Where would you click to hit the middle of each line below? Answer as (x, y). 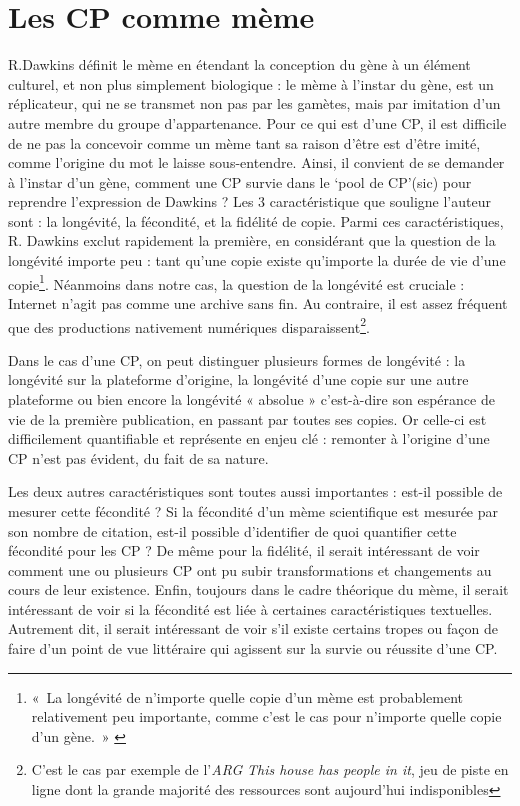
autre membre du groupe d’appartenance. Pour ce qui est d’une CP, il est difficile (257, 122)
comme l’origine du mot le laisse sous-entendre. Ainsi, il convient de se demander (256, 162)
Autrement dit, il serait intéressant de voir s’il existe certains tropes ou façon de (253, 628)
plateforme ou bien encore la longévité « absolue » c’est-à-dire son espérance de (251, 398)
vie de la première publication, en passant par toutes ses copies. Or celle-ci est (247, 418)
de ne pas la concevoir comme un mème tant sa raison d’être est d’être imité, (244, 142)
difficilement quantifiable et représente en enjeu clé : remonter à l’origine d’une (249, 438)
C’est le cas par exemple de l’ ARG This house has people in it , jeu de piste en (270, 769)
